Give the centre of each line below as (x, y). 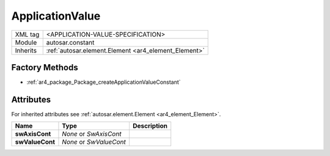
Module (26, 42)
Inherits (26, 50)
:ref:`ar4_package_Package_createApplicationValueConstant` (104, 82)
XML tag (27, 34)
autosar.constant (70, 42)
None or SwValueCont (94, 142)
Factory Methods (45, 67)
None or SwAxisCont (92, 134)
